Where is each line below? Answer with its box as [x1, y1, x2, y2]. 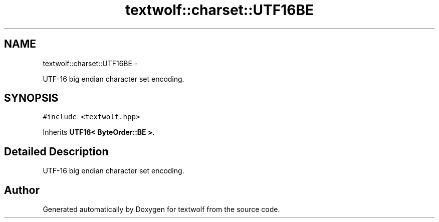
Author [4, 183, 40, 196]
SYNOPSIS [4, 92, 59, 105]
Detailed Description [4, 145, 109, 158]
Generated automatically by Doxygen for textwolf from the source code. [43, 205, 280, 214]
